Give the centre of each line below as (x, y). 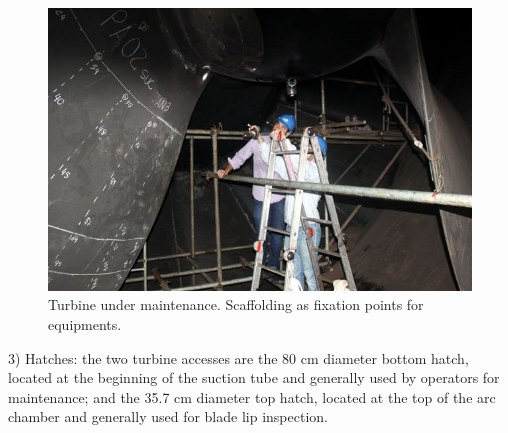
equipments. (85, 324)
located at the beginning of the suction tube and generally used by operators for (254, 377)
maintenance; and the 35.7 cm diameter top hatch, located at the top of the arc (252, 396)
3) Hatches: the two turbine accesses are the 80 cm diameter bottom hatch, (238, 357)
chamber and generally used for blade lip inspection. (168, 416)
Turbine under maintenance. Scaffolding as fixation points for (236, 304)
